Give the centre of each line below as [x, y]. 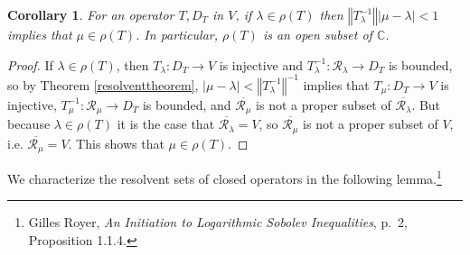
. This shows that [116, 143]
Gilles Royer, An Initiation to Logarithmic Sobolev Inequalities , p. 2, [218, 222]
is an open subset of [317, 34]
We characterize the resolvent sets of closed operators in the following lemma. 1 [225, 177]
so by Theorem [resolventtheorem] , [103, 84]
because [29, 124]
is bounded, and [187, 104]
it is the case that [166, 124]
